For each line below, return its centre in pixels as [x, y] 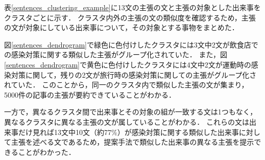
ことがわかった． [47, 152]
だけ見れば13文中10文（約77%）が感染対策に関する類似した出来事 [128, 132]
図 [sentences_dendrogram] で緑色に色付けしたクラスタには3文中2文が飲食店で [131, 44]
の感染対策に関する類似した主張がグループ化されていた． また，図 [116, 54]
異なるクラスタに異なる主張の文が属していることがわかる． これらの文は [127, 121]
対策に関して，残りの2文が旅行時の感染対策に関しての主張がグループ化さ [134, 74]
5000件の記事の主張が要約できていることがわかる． [90, 94]
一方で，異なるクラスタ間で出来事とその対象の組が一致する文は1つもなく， [131, 112]
